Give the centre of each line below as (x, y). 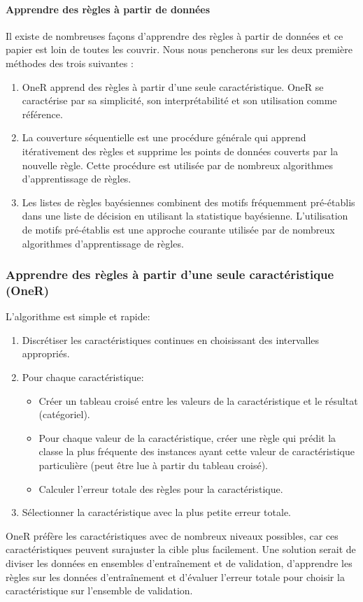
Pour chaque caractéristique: (83, 377)
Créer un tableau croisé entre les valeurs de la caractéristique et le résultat (198, 400)
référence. (42, 114)
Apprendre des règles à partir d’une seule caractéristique (170, 274)
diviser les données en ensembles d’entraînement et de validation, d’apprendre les (179, 562)
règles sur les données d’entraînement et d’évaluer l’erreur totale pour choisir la (175, 576)
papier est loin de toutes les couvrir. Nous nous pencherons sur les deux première (179, 49)
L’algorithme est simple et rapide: (78, 316)
